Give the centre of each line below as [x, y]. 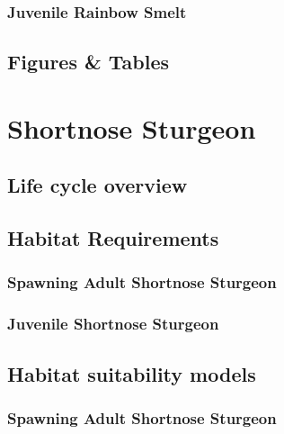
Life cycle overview [98, 185]
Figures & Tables [89, 62]
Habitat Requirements [113, 238]
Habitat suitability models [132, 373]
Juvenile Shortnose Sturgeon [113, 324]
